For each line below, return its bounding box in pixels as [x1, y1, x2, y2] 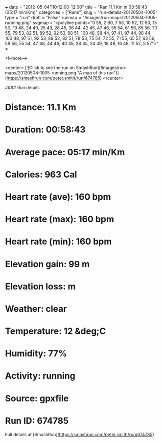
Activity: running [5, 371, 76, 381]
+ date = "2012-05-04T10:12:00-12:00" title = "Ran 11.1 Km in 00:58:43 [5, 4, 147, 10]
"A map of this [77, 70, 106, 75]
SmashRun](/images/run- [75, 65, 127, 70]
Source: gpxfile [5, 393, 69, 404]
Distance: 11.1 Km [5, 102, 77, 113]
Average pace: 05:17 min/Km [5, 146, 125, 158]
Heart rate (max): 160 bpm [5, 214, 114, 225]
